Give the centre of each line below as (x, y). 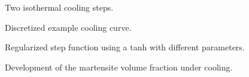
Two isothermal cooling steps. (59, 7)
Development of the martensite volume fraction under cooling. (119, 67)
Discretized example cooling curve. (68, 27)
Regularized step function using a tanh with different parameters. (125, 47)
